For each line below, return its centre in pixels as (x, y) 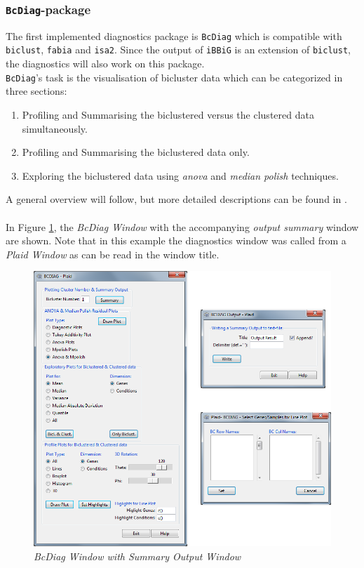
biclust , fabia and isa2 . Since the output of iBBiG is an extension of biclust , (178, 49)
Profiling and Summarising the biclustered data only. (136, 152)
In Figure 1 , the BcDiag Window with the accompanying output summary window (182, 226)
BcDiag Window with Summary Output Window (137, 556)
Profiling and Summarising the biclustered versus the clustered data (168, 114)
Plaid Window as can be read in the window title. (113, 254)
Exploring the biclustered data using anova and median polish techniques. (180, 175)
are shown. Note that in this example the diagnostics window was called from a (176, 240)
